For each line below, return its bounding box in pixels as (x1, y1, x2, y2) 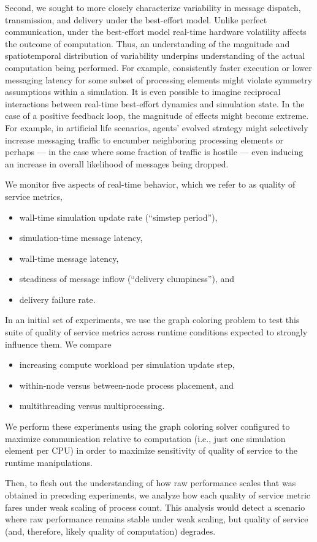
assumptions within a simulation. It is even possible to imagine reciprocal (5, 85, 281, 98)
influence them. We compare (5, 337, 112, 350)
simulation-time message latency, (19, 231, 143, 244)
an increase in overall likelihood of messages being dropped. (5, 157, 229, 170)
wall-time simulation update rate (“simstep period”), (19, 210, 218, 223)
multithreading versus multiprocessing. (19, 399, 165, 412)
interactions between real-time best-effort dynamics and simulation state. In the (5, 97, 305, 110)
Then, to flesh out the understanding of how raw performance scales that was (5, 476, 296, 489)
